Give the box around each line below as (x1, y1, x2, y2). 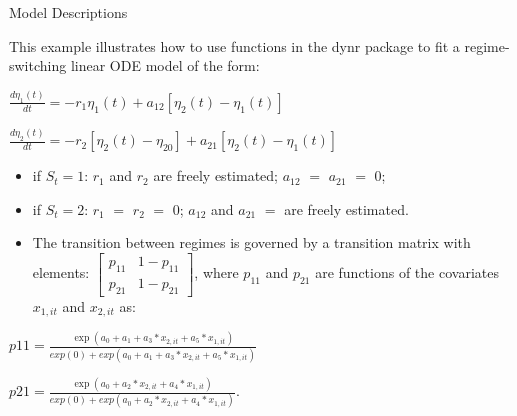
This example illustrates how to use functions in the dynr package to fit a (9, 35, 460, 56)
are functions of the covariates (315, 262, 499, 283)
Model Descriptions (9, 2, 128, 22)
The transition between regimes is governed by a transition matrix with (32, 232, 471, 253)
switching (9, 55, 67, 76)
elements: (32, 262, 90, 283)
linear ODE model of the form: (70, 55, 260, 76)
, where (194, 262, 239, 283)
